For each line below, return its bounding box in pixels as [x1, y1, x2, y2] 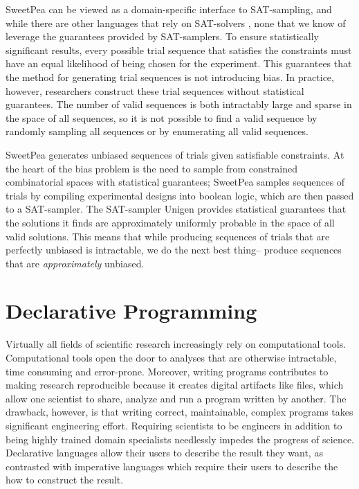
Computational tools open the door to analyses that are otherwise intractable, [6, 350, 337, 364]
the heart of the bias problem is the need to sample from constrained [6, 161, 298, 175]
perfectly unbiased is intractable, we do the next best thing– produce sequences [6, 242, 342, 257]
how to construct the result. [6, 472, 124, 487]
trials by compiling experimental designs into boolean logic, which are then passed [6, 188, 354, 202]
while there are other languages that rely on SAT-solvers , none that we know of [6, 15, 346, 30]
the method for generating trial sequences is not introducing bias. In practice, [6, 69, 334, 84]
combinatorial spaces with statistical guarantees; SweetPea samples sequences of [6, 175, 345, 189]
